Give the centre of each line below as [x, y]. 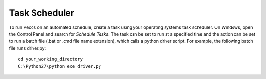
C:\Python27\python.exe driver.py [59, 66]
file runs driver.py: [28, 48]
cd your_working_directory [50, 59]
